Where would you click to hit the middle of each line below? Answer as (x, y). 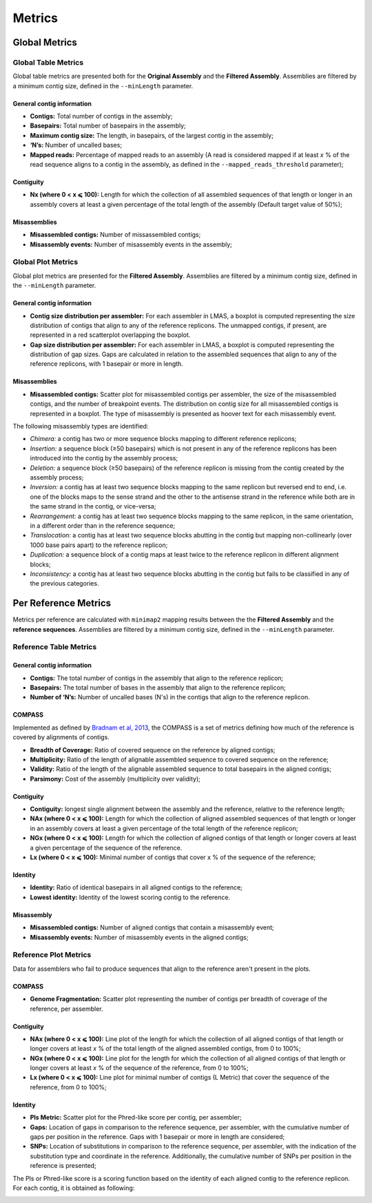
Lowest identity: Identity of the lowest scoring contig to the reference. (130, 897)
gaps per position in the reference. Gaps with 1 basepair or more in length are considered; (157, 1137)
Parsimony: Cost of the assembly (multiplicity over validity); (115, 779)
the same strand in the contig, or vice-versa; (93, 506)
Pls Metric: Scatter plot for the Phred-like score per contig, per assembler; (136, 1118)
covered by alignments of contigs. (61, 737)
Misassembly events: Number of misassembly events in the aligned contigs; (139, 937)
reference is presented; (63, 1166)
